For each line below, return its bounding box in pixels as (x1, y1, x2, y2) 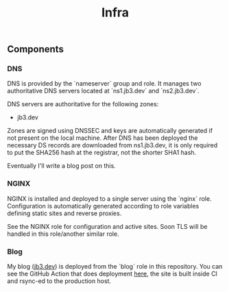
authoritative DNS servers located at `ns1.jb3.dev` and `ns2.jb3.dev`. (7, 87, 200, 95)
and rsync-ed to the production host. (7, 277, 112, 285)
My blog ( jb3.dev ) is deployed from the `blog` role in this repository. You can (7, 263, 223, 271)
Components (7, 43, 64, 56)
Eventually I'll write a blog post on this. (7, 162, 117, 170)
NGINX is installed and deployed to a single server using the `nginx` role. (7, 194, 212, 203)
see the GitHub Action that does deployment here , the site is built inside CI (7, 269, 218, 278)
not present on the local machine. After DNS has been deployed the (7, 134, 198, 142)
